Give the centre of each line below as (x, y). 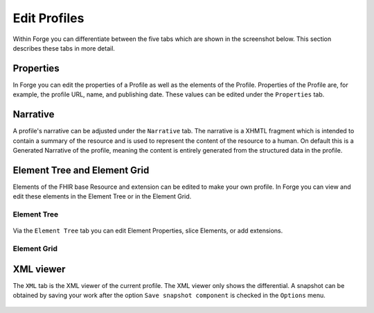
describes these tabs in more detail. (64, 48)
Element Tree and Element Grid (81, 170)
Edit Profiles (48, 18)
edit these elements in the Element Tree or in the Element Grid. (102, 196)
